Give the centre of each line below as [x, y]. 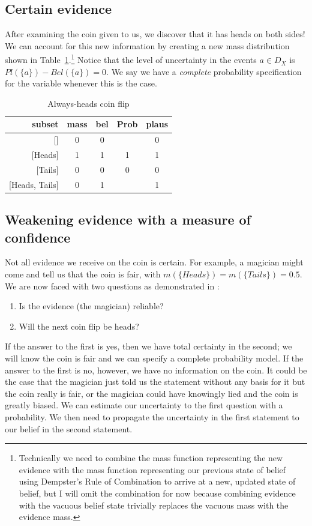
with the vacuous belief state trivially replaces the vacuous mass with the [154, 505]
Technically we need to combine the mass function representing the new [151, 458]
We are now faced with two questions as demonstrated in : [112, 286]
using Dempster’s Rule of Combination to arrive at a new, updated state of [157, 481]
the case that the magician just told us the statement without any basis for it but [155, 382]
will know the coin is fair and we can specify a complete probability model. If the [154, 358]
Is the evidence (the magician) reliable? [91, 306]
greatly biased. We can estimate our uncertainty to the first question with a [144, 405]
